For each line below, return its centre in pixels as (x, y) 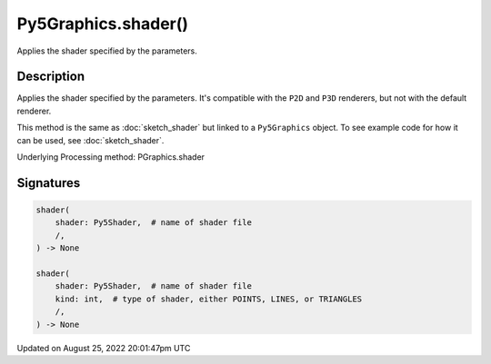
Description (51, 77)
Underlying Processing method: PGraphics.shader (110, 157)
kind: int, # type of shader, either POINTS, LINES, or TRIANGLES (209, 299)
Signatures (49, 183)
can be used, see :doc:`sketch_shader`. (90, 140)
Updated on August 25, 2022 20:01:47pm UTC (104, 348)
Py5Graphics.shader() (103, 24)
